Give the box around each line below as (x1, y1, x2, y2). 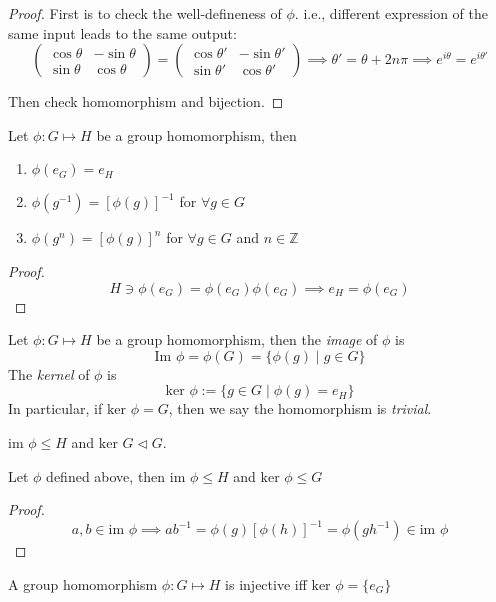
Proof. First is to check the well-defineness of (8, 3, 282, 23)
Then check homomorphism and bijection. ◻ (8, 91, 284, 112)
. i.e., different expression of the (294, 3, 488, 23)
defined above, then (46, 465, 166, 486)
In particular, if (8, 398, 103, 419)
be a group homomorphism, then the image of (96, 329, 378, 350)
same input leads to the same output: (8, 22, 237, 43)
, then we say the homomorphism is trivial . (168, 398, 432, 419)
